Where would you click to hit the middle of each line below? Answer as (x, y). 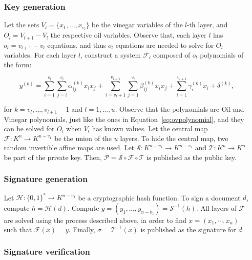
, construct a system (111, 54)
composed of (172, 54)
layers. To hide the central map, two (174, 138)
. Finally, (82, 230)
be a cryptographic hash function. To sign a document (159, 197)
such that (18, 230)
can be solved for (29, 129)
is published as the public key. (191, 157)
